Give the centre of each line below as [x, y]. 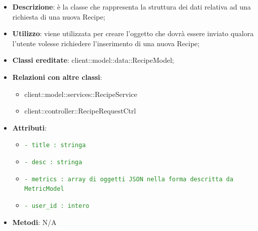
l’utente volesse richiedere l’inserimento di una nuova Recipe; [106, 43]
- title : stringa [55, 145]
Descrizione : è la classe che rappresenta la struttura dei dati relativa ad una [132, 7]
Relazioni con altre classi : [57, 77]
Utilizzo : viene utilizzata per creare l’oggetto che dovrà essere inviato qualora [133, 33]
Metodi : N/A [34, 222]
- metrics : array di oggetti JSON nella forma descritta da [129, 179]
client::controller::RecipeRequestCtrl [80, 111]
